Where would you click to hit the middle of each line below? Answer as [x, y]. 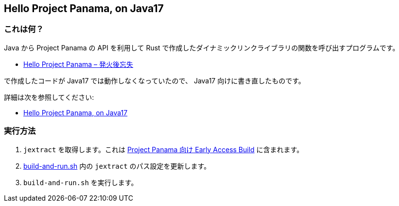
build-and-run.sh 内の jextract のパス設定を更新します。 [117, 166]
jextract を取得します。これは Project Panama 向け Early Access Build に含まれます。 [164, 149]
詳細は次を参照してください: [49, 97]
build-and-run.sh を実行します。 [81, 182]
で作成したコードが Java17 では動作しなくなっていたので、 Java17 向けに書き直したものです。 [155, 80]
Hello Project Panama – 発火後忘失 [78, 64]
